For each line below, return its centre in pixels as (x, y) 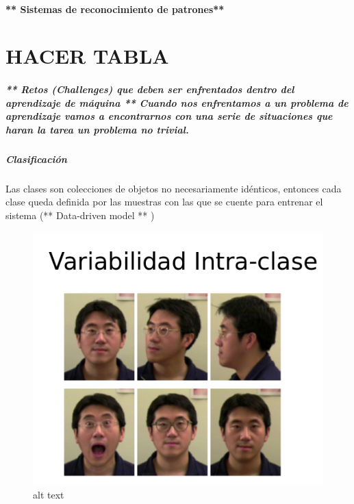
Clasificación (36, 159)
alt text (49, 495)
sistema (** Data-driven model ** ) (80, 215)
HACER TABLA (87, 56)
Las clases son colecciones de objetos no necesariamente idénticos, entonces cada (174, 188)
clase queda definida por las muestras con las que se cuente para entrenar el (164, 202)
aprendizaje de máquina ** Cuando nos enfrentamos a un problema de (177, 102)
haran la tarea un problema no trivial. (97, 129)
